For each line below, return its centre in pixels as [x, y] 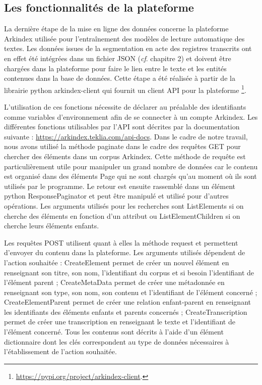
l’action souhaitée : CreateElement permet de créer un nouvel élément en [117, 262]
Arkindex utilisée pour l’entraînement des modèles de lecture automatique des [124, 38]
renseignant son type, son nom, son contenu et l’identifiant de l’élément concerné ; [131, 292]
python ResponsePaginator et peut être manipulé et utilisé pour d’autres [116, 196]
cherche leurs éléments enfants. [52, 226]
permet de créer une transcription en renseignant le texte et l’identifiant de [120, 322]
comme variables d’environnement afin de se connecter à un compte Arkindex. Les [131, 116]
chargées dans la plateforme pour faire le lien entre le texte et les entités [115, 68]
